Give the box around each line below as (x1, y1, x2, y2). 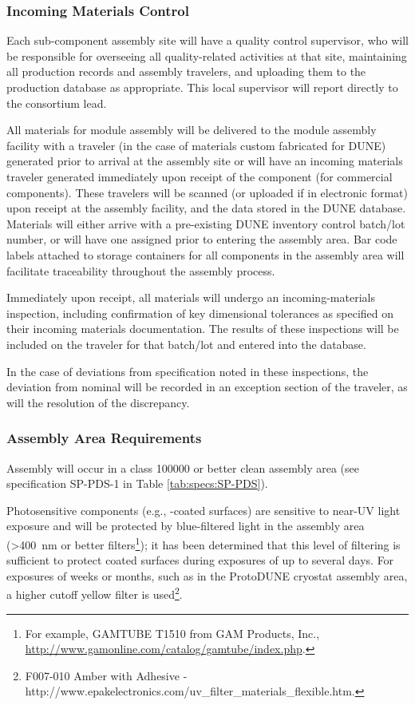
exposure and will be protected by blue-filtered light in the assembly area (6, 517, 365, 534)
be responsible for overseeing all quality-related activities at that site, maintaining (6, 47, 407, 64)
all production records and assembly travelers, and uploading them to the (6, 63, 366, 80)
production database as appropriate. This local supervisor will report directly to (6, 79, 398, 95)
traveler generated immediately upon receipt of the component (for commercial (6, 168, 393, 184)
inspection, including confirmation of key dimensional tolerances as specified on (6, 304, 394, 321)
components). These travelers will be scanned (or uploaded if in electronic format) (6, 184, 408, 200)
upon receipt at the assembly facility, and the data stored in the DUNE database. (6, 200, 406, 216)
